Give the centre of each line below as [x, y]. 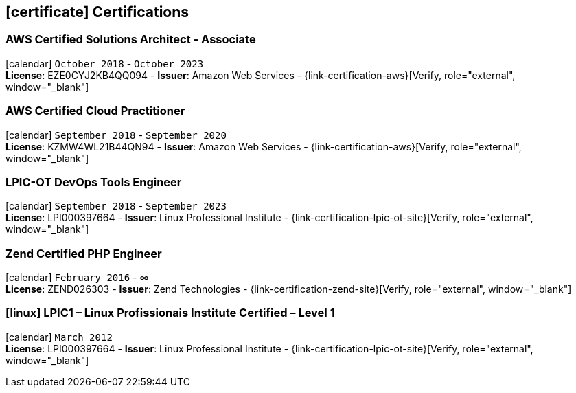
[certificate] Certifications [97, 12]
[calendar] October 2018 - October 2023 [105, 63]
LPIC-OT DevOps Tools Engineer [94, 182]
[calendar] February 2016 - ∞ [77, 278]
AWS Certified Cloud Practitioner [95, 111]
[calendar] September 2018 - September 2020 [116, 135]
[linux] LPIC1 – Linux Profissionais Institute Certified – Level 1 [170, 313]
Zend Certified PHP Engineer [84, 253]
